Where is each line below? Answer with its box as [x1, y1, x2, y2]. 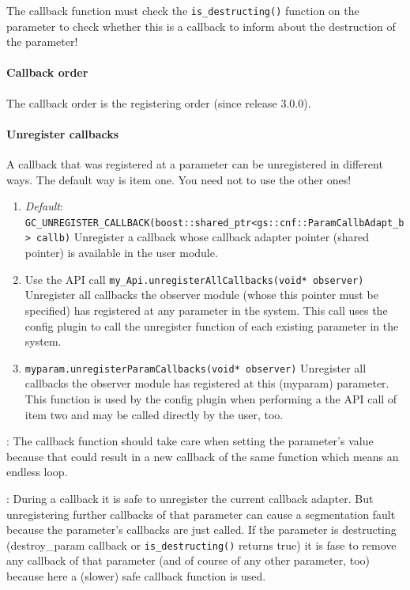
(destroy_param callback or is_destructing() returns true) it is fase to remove [6, 536, 397, 553]
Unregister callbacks [6, 125, 119, 142]
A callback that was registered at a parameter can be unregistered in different [6, 156, 383, 172]
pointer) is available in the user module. [24, 244, 218, 261]
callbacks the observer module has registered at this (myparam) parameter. [24, 375, 389, 391]
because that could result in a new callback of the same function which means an [6, 448, 399, 464]
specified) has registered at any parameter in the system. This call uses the [24, 301, 388, 318]
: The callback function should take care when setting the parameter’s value [6, 433, 374, 449]
